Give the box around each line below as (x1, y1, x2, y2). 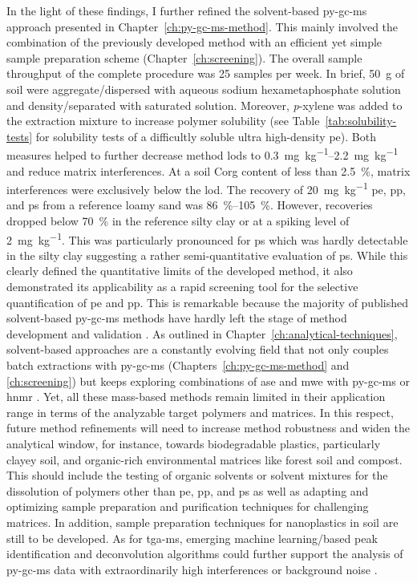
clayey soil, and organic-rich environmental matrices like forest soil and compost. (6, 451, 403, 468)
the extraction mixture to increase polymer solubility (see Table (6, 112, 320, 129)
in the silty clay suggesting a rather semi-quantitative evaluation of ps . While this (6, 246, 408, 263)
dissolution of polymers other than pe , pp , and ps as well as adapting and (6, 482, 369, 499)
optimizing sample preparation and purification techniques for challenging (6, 498, 369, 515)
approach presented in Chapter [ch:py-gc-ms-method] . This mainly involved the (6, 18, 399, 34)
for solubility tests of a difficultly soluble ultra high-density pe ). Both (35, 128, 376, 144)
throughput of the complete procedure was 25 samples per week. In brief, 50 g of (6, 65, 405, 82)
